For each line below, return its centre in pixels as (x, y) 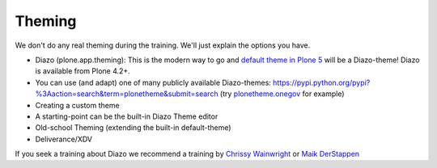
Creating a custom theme (78, 105)
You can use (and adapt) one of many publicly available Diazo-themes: (153, 82)
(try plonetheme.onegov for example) (282, 94)
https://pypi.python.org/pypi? (321, 82)
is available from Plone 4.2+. (83, 71)
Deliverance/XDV (64, 139)
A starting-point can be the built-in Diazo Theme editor (127, 116)
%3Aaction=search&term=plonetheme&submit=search (127, 94)
